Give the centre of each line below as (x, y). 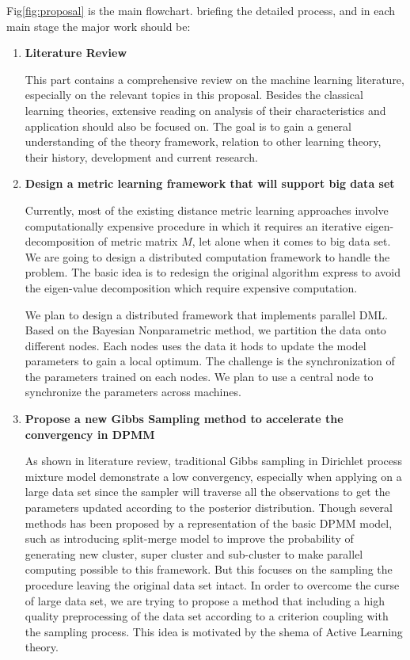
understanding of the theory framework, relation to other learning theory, (203, 141)
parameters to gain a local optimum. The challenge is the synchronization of (210, 361)
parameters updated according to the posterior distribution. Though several (209, 507)
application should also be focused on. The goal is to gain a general (188, 126)
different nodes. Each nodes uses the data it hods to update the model (196, 345)
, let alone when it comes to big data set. (291, 241)
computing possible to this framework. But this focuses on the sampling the (209, 569)
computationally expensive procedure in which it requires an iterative (193, 225)
